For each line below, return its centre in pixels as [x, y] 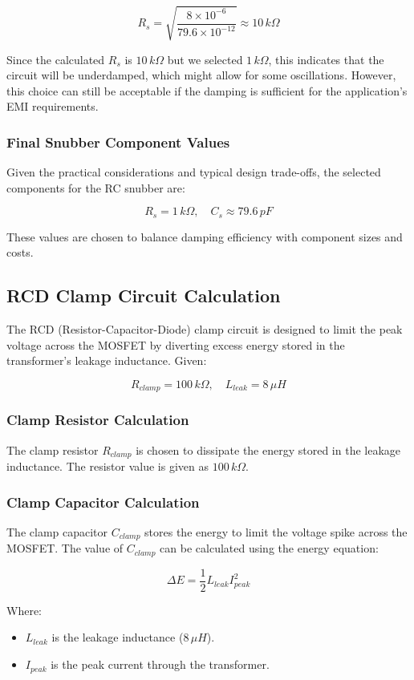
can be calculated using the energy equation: [269, 548]
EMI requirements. [53, 106]
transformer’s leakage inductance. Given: [107, 360]
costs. [20, 252]
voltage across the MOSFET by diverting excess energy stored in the [176, 344]
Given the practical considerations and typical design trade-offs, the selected [194, 172]
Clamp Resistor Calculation [98, 420]
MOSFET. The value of [65, 548]
